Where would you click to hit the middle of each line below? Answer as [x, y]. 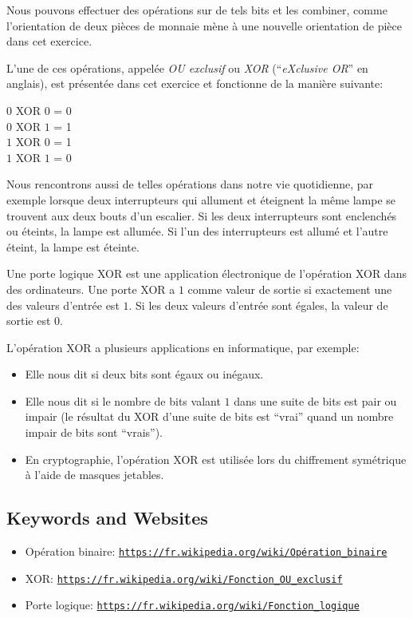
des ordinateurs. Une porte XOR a [91, 289]
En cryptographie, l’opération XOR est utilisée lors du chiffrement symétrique [216, 459]
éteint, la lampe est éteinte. [73, 246]
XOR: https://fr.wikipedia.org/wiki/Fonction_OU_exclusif [184, 578]
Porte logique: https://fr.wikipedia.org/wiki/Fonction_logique [192, 605]
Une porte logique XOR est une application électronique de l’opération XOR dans [206, 273]
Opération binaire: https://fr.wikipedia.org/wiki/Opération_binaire [206, 551]
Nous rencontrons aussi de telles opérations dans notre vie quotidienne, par [190, 184]
